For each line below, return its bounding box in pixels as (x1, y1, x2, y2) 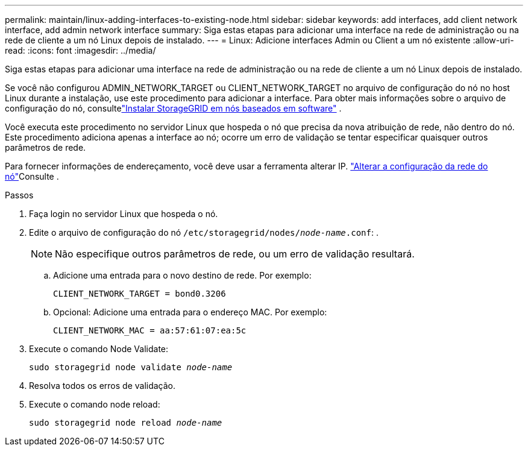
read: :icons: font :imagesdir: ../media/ (5, 45, 156, 55)
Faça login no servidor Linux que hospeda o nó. (29, 209, 218, 219)
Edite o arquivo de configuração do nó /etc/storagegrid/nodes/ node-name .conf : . (29, 227, 379, 238)
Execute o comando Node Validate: (29, 344, 169, 354)
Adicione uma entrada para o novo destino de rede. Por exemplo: (53, 270, 312, 280)
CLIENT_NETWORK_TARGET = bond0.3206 (53, 289, 226, 298)
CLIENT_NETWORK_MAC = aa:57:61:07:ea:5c (53, 326, 247, 335)
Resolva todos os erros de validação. (29, 380, 176, 391)
